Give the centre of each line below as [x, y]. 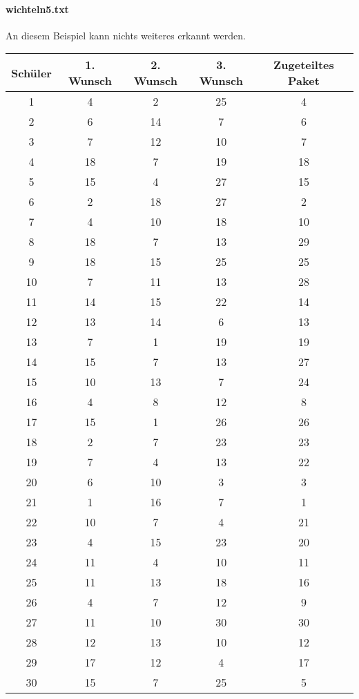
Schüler [31, 73]
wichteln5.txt [37, 9]
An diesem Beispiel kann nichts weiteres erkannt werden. [126, 35]
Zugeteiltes [304, 65]
